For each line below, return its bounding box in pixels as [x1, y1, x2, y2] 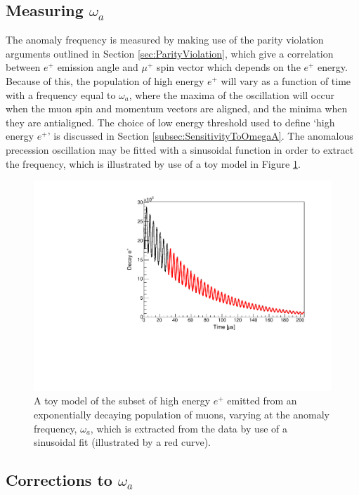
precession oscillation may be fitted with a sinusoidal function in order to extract [6, 142, 354, 157]
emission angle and [57, 60, 138, 74]
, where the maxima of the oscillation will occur [129, 87, 334, 102]
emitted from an [227, 393, 297, 408]
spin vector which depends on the [157, 60, 301, 74]
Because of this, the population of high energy [6, 73, 204, 88]
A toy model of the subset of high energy [34, 393, 211, 408]
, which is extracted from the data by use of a [90, 421, 288, 435]
